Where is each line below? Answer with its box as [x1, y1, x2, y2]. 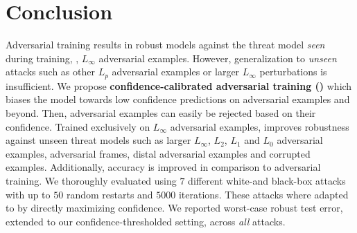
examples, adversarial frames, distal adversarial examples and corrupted [6, 146, 311, 160]
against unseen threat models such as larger [6, 133, 191, 147]
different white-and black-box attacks [188, 173, 346, 187]
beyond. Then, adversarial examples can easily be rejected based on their [6, 105, 316, 120]
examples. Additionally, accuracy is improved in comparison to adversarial [6, 160, 321, 174]
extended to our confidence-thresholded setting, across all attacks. [6, 214, 286, 228]
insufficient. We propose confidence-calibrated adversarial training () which [6, 78, 352, 93]
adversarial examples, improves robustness [170, 119, 349, 133]
